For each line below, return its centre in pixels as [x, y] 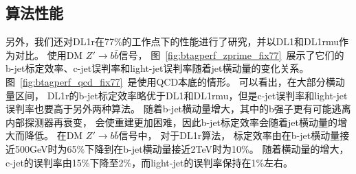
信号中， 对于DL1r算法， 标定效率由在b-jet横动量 [229, 135]
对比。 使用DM [49, 54]
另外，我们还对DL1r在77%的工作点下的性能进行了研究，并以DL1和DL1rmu [173, 41]
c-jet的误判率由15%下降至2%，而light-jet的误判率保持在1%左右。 [149, 162]
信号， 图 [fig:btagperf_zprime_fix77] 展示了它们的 [231, 54]
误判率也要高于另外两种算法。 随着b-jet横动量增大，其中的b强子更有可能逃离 [178, 109]
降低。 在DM [54, 135]
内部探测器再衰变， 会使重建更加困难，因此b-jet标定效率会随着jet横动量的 [171, 122]
